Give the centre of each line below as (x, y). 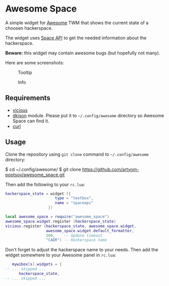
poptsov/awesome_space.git (35, 175)
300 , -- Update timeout (74, 235)
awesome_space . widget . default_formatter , (90, 231)
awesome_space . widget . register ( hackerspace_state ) (61, 221)
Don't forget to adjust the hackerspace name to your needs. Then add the (82, 250)
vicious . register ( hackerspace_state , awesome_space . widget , (71, 226)
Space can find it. (31, 121)
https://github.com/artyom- (111, 169)
